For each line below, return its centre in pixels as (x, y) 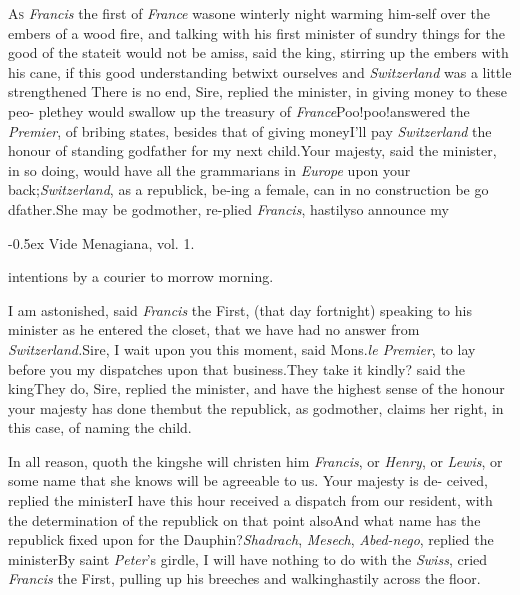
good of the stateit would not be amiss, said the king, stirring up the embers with (258, 52)
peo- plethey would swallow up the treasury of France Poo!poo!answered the (239, 110)
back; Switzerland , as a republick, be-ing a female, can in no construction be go (248, 189)
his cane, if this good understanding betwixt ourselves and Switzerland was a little (260, 71)
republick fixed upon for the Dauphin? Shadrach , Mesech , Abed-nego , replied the (251, 539)
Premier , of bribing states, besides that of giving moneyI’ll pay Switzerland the (250, 130)
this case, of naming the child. (100, 427)
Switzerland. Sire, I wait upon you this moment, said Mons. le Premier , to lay (242, 348)
